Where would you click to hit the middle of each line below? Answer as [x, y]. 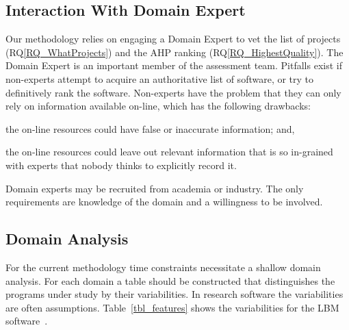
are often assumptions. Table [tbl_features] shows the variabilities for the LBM [172, 307]
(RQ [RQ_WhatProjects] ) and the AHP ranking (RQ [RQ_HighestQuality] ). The [174, 52]
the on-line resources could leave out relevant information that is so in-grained [169, 152]
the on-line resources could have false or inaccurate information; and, [150, 128]
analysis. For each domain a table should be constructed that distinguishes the [170, 280]
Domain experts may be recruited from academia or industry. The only [155, 188]
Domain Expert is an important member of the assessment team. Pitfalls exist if [174, 65]
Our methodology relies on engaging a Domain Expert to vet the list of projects [173, 39]
